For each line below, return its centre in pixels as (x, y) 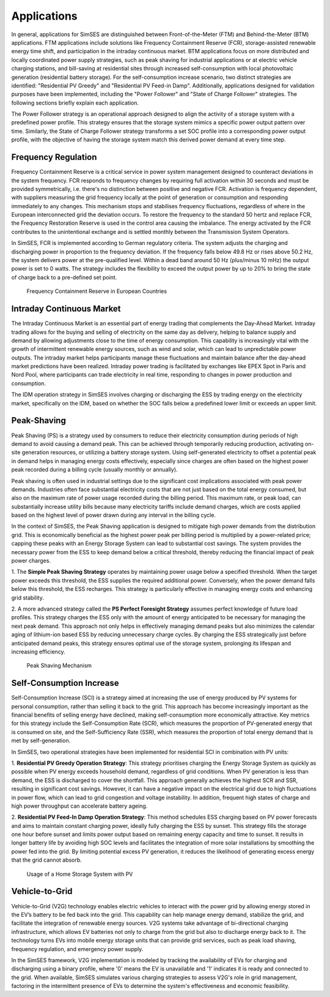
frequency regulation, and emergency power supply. (77, 949)
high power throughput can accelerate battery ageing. (79, 806)
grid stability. (28, 598)
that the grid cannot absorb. (46, 860)
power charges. (31, 561)
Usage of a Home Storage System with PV (80, 874)
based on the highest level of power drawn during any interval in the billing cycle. (114, 515)
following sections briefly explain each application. (75, 103)
